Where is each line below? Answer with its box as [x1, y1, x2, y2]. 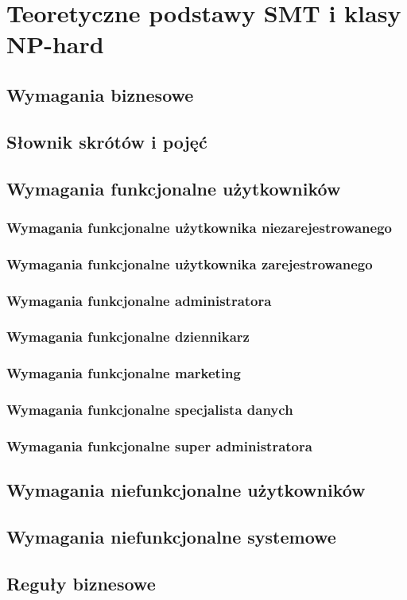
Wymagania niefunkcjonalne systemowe [6, 524, 336, 548]
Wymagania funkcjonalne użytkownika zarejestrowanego [6, 254, 373, 273]
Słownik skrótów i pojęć [6, 129, 207, 153]
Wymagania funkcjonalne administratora [6, 290, 272, 310]
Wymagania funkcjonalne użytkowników [6, 176, 341, 200]
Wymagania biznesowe [6, 82, 194, 106]
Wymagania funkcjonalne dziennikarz [6, 327, 250, 346]
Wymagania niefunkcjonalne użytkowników [6, 478, 366, 502]
